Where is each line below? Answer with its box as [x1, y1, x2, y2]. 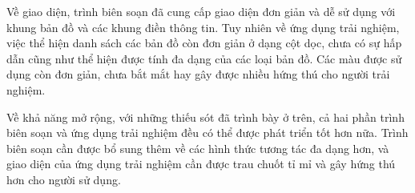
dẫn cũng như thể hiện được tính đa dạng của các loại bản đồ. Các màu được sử [6, 50, 402, 66]
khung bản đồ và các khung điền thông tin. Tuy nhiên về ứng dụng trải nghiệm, [6, 18, 400, 35]
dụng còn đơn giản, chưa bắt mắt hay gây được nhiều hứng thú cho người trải [6, 66, 390, 82]
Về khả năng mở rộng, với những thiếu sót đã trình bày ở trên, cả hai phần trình [6, 108, 405, 125]
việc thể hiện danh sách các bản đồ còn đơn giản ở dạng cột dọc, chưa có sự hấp [6, 34, 402, 51]
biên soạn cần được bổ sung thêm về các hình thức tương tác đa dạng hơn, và [6, 139, 389, 156]
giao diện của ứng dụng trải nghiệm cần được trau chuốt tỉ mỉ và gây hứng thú [6, 155, 396, 172]
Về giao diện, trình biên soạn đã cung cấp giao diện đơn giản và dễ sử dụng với [6, 3, 396, 19]
